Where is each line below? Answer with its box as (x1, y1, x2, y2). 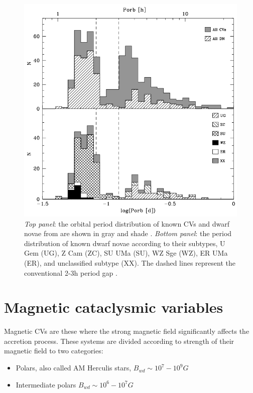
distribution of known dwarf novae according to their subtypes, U (24, 238, 225, 248)
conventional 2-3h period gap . (24, 267, 117, 278)
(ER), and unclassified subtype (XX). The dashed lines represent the (24, 257, 235, 268)
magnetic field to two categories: (4, 345, 103, 356)
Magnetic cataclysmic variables (4, 297, 223, 317)
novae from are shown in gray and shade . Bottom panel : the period (24, 228, 232, 239)
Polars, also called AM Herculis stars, (16, 362, 132, 373)
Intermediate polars (16, 379, 76, 389)
